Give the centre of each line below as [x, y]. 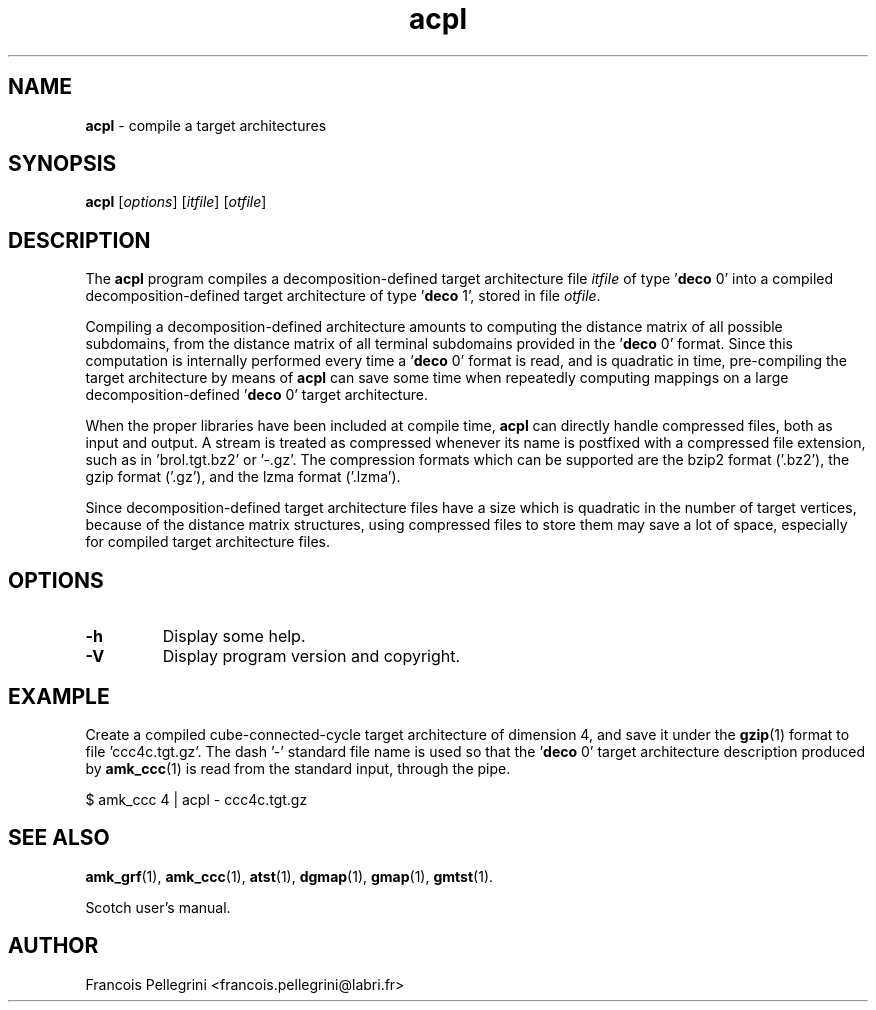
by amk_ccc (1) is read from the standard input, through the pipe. [298, 768]
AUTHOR [53, 946]
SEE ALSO [59, 838]
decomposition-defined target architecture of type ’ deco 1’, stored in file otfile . [343, 296]
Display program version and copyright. [311, 656]
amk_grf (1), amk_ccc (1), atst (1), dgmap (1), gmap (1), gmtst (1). [289, 876]
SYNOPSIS [62, 164]
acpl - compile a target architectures [206, 125]
